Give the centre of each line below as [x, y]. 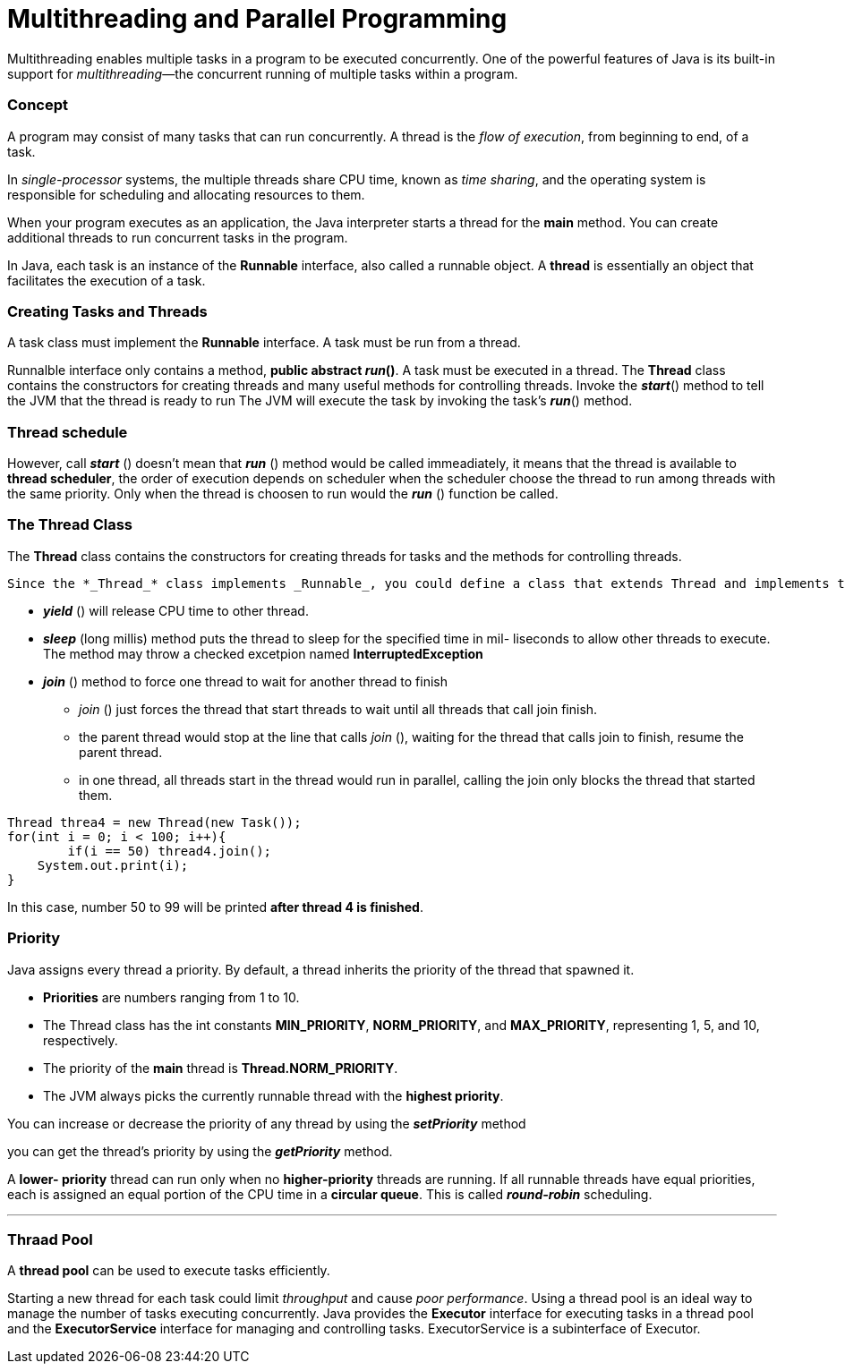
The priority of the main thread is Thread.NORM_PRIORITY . [221, 1068]
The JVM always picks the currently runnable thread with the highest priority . [273, 1095]
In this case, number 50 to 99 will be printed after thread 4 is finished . [215, 907]
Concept [38, 105]
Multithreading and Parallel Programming [257, 19]
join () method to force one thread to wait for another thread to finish [245, 681]
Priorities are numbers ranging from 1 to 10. [171, 997]
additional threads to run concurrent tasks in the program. [178, 237]
